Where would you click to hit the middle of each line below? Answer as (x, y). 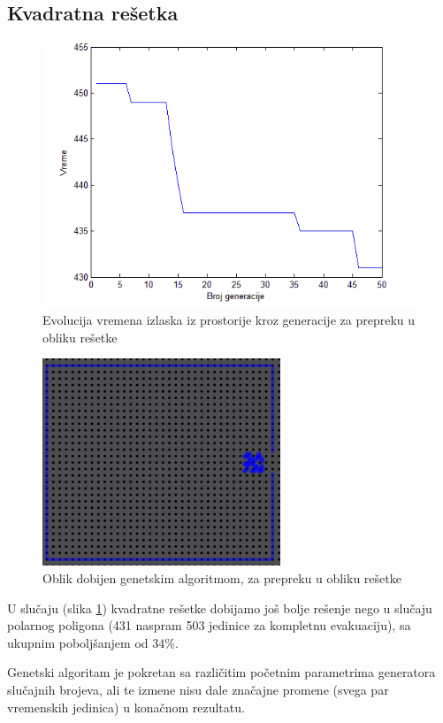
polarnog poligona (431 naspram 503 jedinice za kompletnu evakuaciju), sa (209, 625)
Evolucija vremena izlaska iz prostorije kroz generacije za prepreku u (229, 320)
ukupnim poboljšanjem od (78, 642)
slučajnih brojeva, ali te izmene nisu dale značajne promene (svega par (198, 689)
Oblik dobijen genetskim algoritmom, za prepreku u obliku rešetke (222, 577)
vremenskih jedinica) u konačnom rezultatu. (126, 707)
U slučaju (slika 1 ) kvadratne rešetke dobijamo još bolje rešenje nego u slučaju (220, 608)
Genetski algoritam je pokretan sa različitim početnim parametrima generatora (221, 672)
